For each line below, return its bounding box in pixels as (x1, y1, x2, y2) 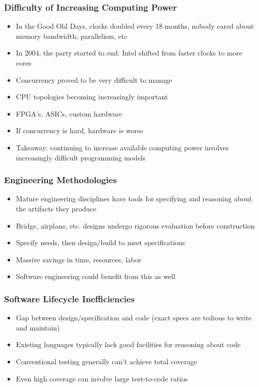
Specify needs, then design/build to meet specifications (16, 237, 185, 248)
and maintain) (16, 322, 60, 333)
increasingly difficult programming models (16, 152, 146, 162)
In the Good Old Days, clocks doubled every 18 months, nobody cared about (16, 21, 254, 31)
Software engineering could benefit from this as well (16, 271, 175, 282)
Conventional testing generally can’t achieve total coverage (16, 356, 197, 366)
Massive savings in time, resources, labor (16, 254, 142, 264)
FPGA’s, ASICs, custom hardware (16, 108, 122, 119)
